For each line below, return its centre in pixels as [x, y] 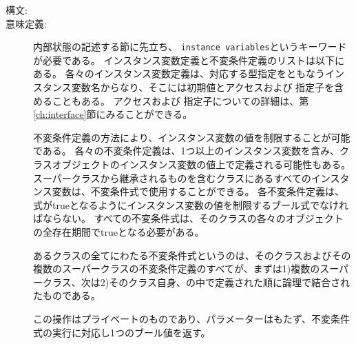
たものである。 [67, 295]
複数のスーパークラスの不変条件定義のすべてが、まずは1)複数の [177, 269]
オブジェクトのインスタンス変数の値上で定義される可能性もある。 [201, 164]
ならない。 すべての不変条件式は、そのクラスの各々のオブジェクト [193, 218]
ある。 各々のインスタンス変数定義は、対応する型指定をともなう [179, 73]
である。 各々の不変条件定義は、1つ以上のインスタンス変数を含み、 [186, 151]
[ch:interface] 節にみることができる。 [113, 114]
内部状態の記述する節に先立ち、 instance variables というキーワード [190, 47]
